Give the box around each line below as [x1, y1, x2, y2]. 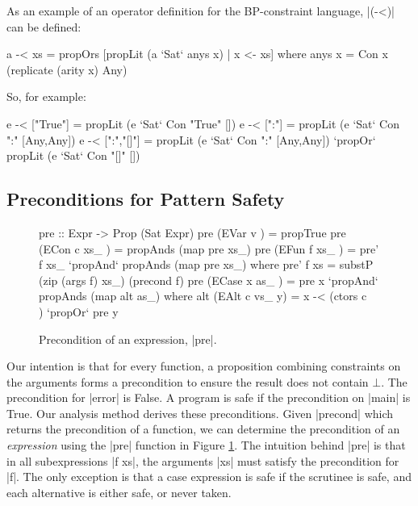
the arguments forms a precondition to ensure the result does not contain [6, 373, 369, 390]
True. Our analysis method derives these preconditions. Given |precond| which [6, 404, 394, 421]
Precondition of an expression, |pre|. [39, 330, 217, 347]
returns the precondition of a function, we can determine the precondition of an [6, 420, 400, 437]
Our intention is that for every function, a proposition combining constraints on [6, 358, 401, 374]
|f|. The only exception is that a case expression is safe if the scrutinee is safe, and [6, 468, 412, 485]
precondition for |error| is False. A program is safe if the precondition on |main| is [6, 389, 411, 406]
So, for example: [6, 88, 86, 105]
